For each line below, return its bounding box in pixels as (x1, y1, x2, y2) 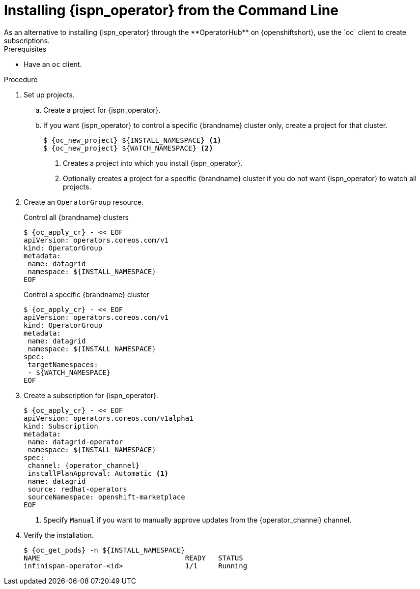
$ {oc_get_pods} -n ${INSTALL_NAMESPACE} (24, 546, 185, 554)
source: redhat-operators (28, 485, 127, 493)
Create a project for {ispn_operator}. (43, 105, 161, 114)
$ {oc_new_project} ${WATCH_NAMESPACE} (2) (43, 144, 213, 152)
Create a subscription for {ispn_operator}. (24, 391, 159, 400)
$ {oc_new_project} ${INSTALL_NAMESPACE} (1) (43, 136, 222, 144)
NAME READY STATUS (24, 554, 243, 562)
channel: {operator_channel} (28, 461, 140, 469)
